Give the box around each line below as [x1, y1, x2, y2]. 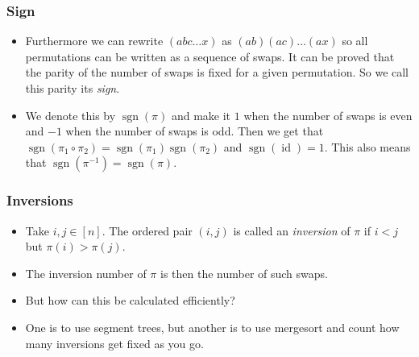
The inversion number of [25, 264, 147, 281]
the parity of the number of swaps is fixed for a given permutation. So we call [25, 64, 409, 81]
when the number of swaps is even [243, 106, 413, 123]
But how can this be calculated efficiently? [25, 292, 235, 309]
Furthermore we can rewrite [25, 32, 164, 49]
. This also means [324, 138, 411, 155]
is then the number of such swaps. [160, 264, 328, 281]
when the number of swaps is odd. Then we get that [65, 122, 324, 139]
